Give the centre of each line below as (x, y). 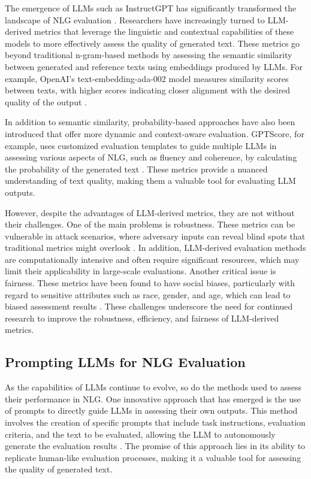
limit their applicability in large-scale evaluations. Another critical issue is (141, 271)
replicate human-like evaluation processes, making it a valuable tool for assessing (153, 457)
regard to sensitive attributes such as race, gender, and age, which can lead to (148, 294)
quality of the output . (46, 101)
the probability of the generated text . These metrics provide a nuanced (136, 169)
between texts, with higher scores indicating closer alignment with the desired (148, 90)
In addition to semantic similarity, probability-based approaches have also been (150, 122)
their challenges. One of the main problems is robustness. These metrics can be (150, 224)
